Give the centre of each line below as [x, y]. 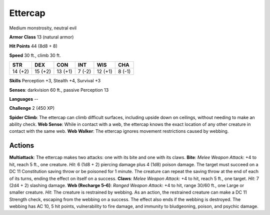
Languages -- [24, 99]
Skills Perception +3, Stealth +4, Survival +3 [55, 81]
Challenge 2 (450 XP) [32, 108]
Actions [22, 145]
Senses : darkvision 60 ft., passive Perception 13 [59, 90]
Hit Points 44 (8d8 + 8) [33, 46]
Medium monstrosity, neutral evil [43, 28]
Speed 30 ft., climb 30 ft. [35, 55]
